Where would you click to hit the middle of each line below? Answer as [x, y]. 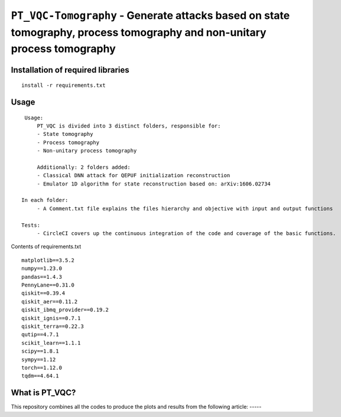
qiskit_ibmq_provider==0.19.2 [65, 310]
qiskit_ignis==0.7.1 [51, 318]
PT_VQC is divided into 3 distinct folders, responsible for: [129, 126]
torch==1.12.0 [42, 367]
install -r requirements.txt [64, 85]
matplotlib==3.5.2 [48, 260]
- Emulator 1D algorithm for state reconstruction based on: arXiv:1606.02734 [154, 184]
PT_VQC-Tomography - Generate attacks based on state [150, 15]
